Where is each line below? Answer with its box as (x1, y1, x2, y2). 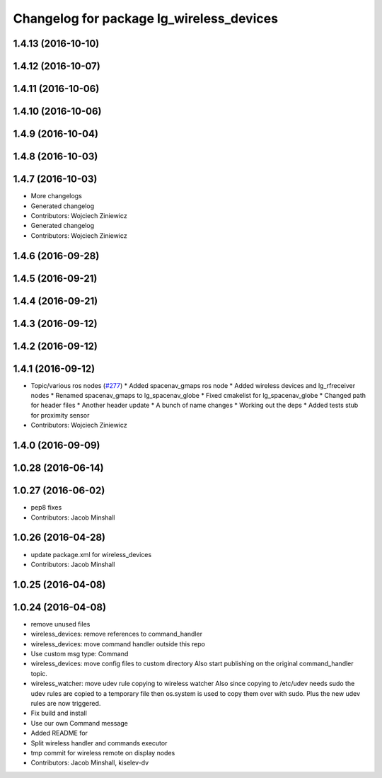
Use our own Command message (30, 719, 129, 727)
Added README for (30, 729, 88, 738)
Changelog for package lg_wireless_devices (13, 11, 279, 26)
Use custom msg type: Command (30, 649, 129, 658)
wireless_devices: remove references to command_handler (30, 630, 203, 639)
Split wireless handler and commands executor (30, 738, 168, 747)
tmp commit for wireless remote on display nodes (30, 748, 175, 757)
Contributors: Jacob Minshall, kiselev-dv (30, 758, 149, 767)
